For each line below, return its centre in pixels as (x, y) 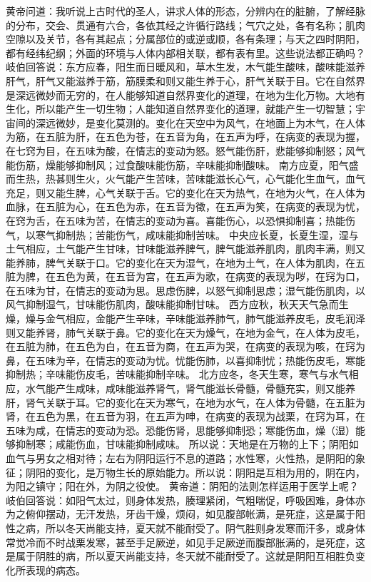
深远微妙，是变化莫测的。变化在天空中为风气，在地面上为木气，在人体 (200, 122)
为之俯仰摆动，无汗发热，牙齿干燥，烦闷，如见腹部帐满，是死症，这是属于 (181, 514)
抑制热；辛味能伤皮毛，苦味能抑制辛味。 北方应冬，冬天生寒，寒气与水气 (177, 374)
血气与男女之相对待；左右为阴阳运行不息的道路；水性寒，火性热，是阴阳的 (181, 458)
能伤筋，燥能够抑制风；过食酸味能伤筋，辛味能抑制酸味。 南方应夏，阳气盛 (182, 164)
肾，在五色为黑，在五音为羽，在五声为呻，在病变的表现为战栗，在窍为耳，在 (185, 416)
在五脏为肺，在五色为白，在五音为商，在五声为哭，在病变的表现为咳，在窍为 (185, 346)
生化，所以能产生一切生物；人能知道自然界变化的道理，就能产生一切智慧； (181, 109)
